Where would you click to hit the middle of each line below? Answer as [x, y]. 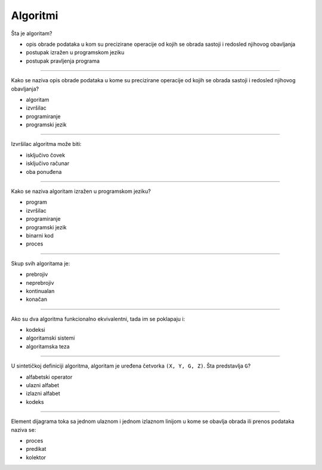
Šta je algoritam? [32, 33]
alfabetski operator [49, 377]
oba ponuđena [44, 172]
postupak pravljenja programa [63, 61]
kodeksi [35, 330]
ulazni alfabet [43, 385]
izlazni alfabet [43, 394]
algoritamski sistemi [50, 338]
